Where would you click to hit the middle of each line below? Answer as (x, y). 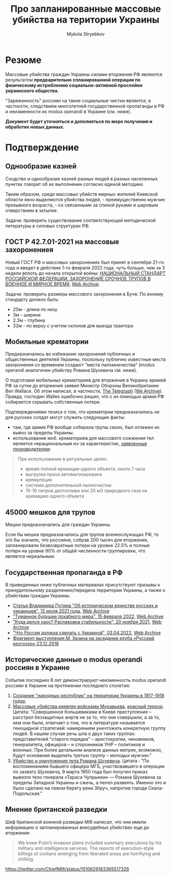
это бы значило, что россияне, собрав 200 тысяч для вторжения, (77, 540)
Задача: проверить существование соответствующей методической (80, 220)
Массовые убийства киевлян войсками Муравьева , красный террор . (88, 706)
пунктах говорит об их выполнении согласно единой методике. (75, 184)
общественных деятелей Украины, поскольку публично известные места (86, 360)
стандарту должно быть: (32, 299)
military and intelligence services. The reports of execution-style (86, 848)
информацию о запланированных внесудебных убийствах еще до (77, 827)
